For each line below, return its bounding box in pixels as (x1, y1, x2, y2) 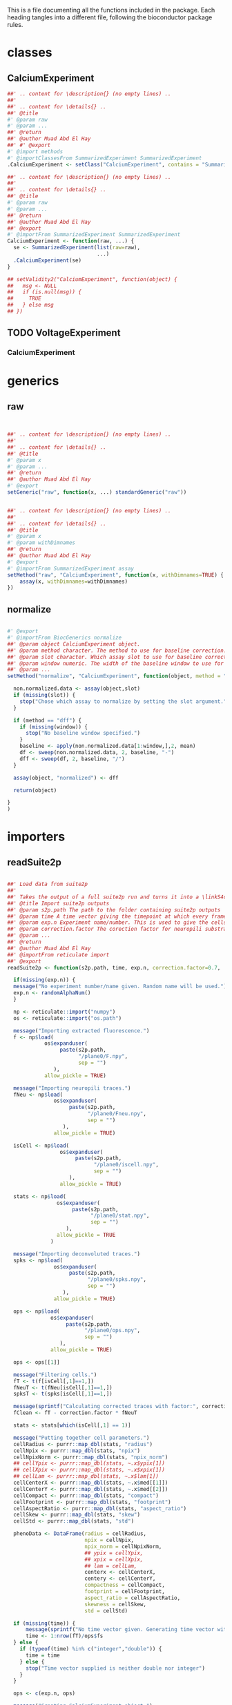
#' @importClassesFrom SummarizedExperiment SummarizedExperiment (7, 155, 202, 162)
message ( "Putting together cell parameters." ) (13, 1434, 150, 1441)
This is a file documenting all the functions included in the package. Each (7, 6, 215, 14)
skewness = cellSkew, (84, 1601, 147, 1608)
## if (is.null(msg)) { (7, 289, 81, 296)
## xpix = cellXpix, (84, 1556, 144, 1563)
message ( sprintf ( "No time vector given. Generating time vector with (25, 1626, 230, 1633)
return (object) (13, 787, 57, 793)
